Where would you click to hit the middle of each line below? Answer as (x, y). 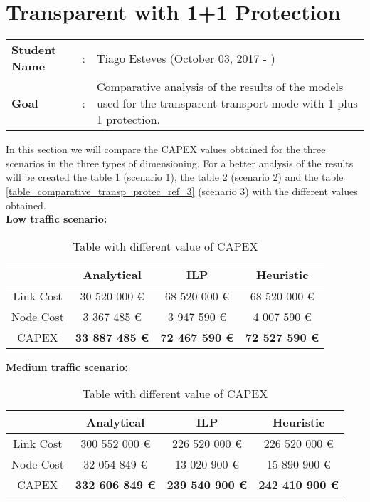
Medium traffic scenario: (67, 366)
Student (34, 50)
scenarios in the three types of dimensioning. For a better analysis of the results (180, 163)
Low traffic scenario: (57, 219)
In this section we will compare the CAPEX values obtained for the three (166, 149)
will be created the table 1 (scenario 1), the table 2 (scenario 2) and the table (175, 177)
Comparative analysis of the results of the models (220, 87)
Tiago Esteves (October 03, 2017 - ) (186, 58)
